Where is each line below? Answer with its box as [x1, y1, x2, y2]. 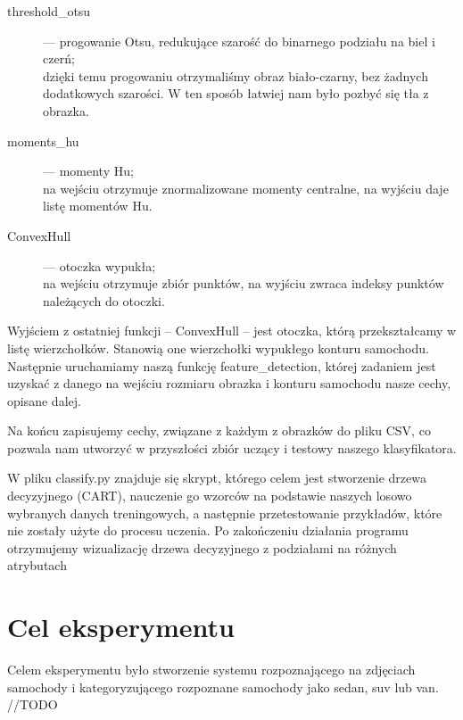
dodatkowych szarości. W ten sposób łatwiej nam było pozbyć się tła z [43, 84, 429, 103]
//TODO [7, 695, 58, 714]
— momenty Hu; [43, 161, 134, 180]
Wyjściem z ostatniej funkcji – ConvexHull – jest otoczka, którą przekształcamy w [7, 321, 457, 340]
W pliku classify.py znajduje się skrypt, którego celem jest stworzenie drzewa [7, 468, 426, 487]
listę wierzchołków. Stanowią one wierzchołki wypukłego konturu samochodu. [7, 338, 429, 357]
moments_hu [7, 131, 79, 150]
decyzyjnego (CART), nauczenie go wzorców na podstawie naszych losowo [7, 486, 412, 505]
